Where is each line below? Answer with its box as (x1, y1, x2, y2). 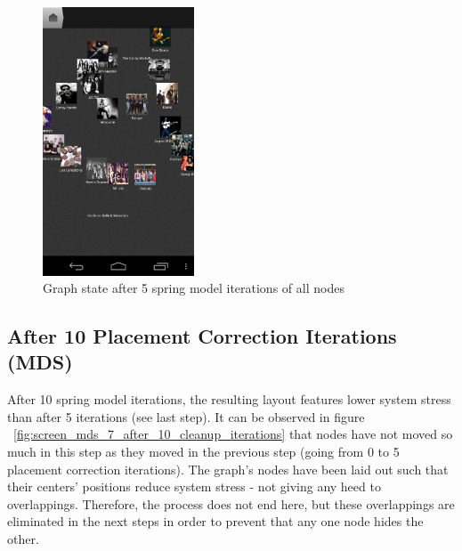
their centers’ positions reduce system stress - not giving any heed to (7, 477, 381, 496)
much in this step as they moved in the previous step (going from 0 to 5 (7, 442, 400, 461)
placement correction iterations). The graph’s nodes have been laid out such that (7, 459, 449, 478)
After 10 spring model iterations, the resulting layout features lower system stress (7, 390, 451, 409)
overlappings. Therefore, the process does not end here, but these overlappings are (7, 494, 455, 513)
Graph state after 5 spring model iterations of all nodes (43, 279, 344, 297)
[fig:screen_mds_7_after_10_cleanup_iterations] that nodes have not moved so (13, 425, 453, 443)
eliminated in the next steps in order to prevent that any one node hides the (7, 512, 424, 531)
